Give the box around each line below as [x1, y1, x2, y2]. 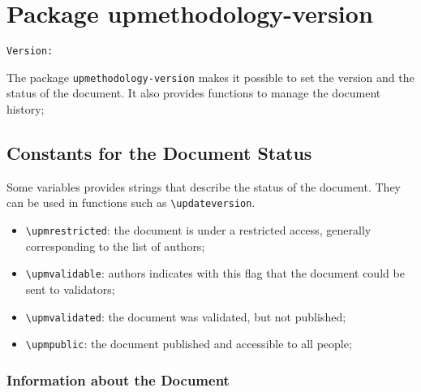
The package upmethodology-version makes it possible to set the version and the [6, 68, 415, 85]
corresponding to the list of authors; [25, 237, 205, 254]
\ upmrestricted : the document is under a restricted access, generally [25, 222, 372, 239]
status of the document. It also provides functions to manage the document [6, 84, 381, 101]
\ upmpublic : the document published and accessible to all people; [25, 335, 352, 352]
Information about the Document [6, 369, 230, 390]
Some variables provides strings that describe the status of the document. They [6, 178, 402, 195]
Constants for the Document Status [6, 140, 312, 166]
